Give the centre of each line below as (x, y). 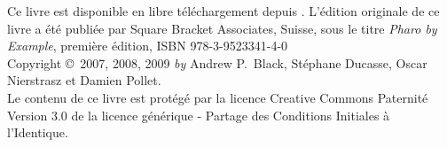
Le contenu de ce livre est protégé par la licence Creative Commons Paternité (218, 97)
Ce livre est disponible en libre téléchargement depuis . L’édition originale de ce (223, 11)
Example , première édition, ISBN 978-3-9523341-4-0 (148, 46)
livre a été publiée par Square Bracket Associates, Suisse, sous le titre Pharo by (222, 28)
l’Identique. (38, 132)
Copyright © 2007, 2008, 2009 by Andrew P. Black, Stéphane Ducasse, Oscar (217, 62)
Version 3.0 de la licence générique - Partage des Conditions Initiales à (199, 115)
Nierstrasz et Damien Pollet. (84, 80)
